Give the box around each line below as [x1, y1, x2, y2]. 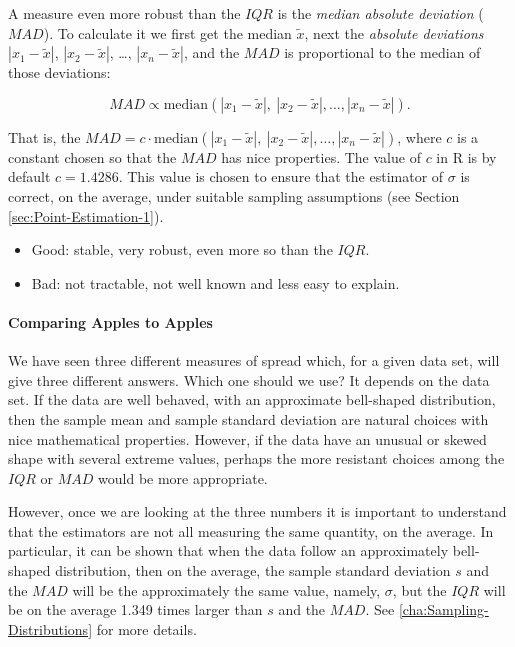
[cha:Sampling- [398, 599, 489, 620]
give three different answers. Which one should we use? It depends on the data [8, 369, 490, 390]
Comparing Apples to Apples [8, 311, 213, 332]
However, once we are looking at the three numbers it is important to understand [8, 501, 507, 522]
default [8, 166, 51, 187]
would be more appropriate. [98, 467, 268, 488]
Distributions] [8, 618, 93, 639]
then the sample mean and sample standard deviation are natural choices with [8, 408, 489, 429]
